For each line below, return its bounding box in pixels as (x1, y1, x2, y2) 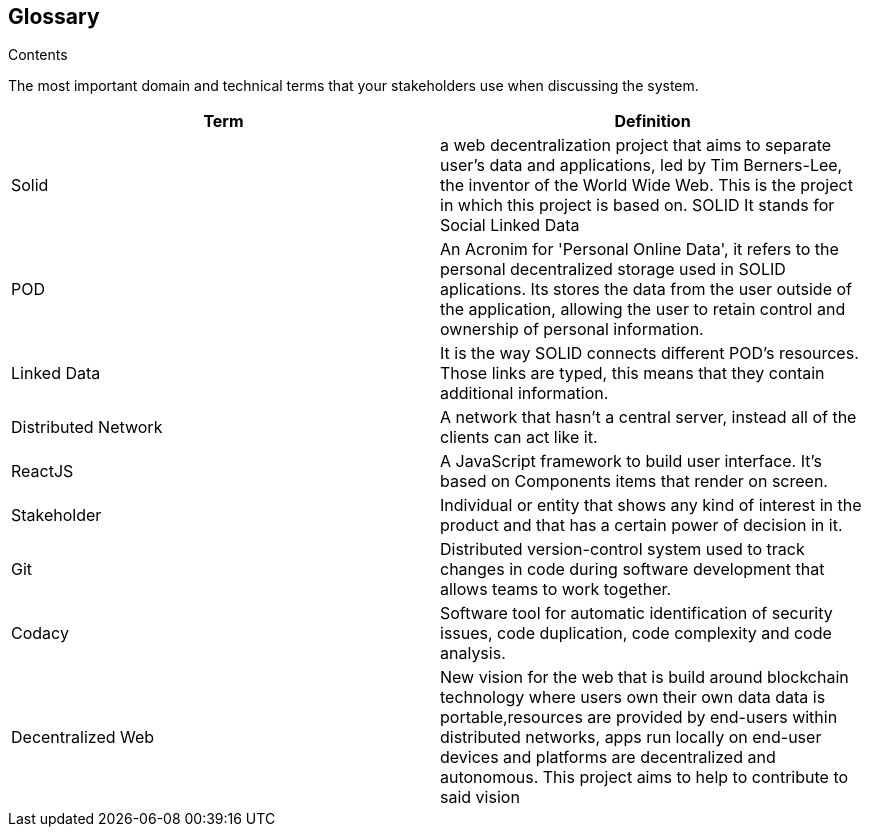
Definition (614, 111, 691, 132)
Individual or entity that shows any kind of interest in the (440, 495, 862, 516)
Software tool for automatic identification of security (440, 603, 833, 624)
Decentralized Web (11, 727, 155, 748)
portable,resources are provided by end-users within (440, 707, 838, 728)
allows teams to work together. (440, 579, 672, 600)
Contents (8, 46, 68, 64)
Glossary (8, 4, 100, 29)
